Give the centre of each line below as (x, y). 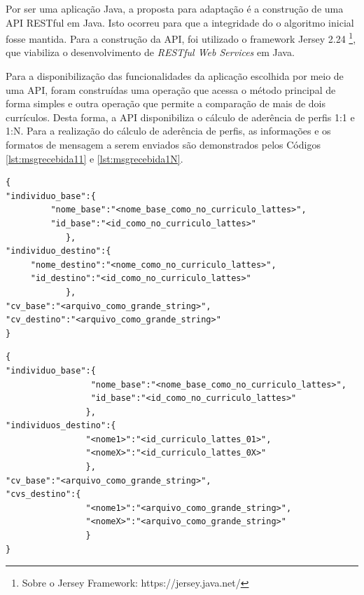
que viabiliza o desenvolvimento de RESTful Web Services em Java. (150, 52)
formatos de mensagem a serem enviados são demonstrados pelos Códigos (163, 144)
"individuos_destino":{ (61, 426)
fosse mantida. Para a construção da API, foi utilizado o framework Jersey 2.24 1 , (181, 37)
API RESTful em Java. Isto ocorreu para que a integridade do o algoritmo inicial (180, 22)
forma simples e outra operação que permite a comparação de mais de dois (166, 103)
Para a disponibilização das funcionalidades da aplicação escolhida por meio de (175, 76)
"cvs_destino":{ (43, 494)
